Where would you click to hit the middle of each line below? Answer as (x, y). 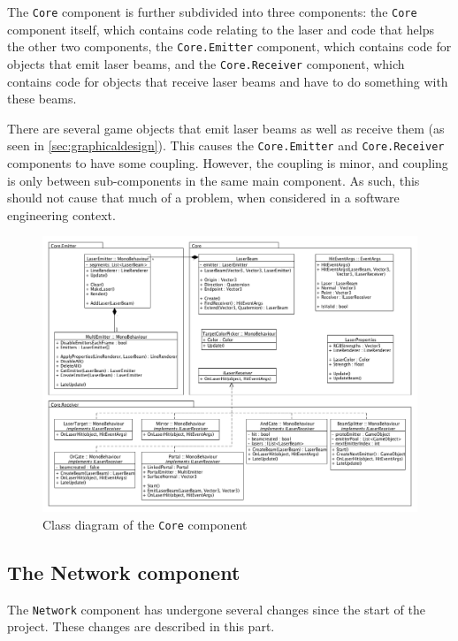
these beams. (42, 99)
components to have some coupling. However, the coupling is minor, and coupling (228, 163)
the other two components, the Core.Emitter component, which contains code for (229, 46)
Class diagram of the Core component (145, 524)
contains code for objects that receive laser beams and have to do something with (228, 81)
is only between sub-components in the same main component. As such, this (214, 180)
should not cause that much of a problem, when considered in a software (203, 198)
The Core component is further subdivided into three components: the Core (212, 11)
